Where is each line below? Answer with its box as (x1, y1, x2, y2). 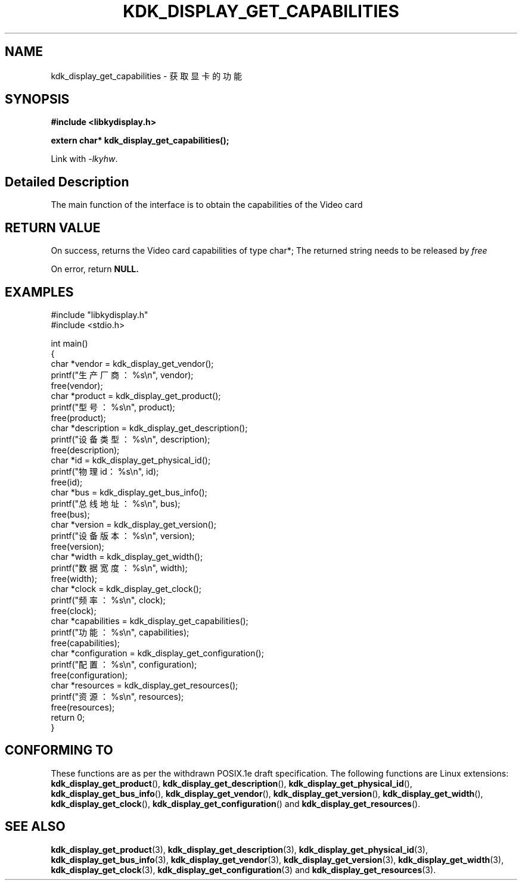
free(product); (51, 412, 106, 423)
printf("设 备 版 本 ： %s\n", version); (51, 530, 195, 541)
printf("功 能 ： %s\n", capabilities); (51, 627, 189, 637)
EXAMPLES (5, 284, 74, 300)
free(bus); (51, 509, 90, 519)
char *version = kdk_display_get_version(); (51, 519, 217, 529)
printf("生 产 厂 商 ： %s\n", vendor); (51, 369, 194, 380)
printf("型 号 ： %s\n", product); (51, 401, 175, 412)
